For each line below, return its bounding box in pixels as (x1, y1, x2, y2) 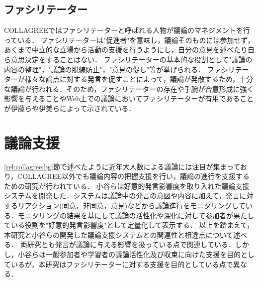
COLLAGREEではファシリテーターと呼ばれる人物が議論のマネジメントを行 (4, 25, 250, 35)
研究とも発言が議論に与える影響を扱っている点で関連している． (27, 239, 236, 250)
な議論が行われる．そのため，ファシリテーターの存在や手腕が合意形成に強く (4, 83, 254, 94)
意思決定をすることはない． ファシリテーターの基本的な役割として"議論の (10, 54, 253, 64)
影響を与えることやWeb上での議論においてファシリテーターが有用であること (4, 93, 254, 104)
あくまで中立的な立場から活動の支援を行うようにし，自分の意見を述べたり (4, 44, 248, 55)
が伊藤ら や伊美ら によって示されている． (4, 103, 136, 113)
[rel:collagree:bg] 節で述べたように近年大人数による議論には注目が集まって (4, 161, 240, 171)
